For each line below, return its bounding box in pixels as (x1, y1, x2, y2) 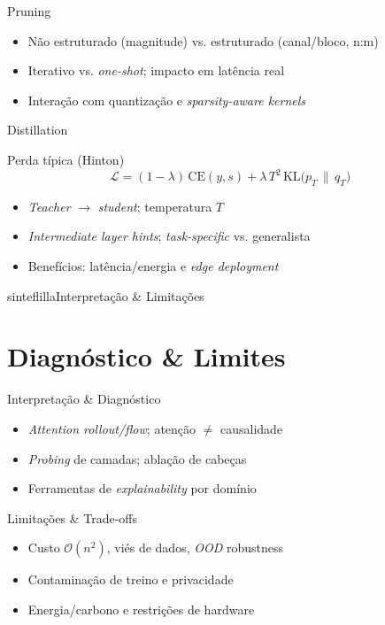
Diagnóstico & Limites (7, 338, 286, 374)
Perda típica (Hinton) (7, 150, 125, 168)
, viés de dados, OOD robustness (106, 538, 283, 557)
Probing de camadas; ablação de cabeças (27, 449, 247, 467)
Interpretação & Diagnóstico (7, 390, 161, 408)
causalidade (220, 419, 283, 437)
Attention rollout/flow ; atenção (27, 419, 196, 437)
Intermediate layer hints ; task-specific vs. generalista (27, 227, 311, 245)
